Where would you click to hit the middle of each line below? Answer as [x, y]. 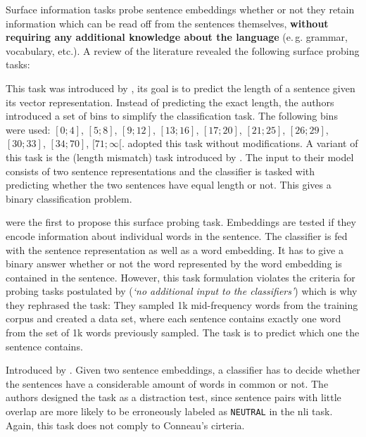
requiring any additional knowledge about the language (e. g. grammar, [177, 37]
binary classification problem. [69, 198]
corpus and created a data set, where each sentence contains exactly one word [173, 318]
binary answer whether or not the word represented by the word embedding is [174, 264]
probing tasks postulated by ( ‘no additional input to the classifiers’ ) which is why [182, 291]
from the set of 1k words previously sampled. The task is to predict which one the [183, 332]
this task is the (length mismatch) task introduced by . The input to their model [180, 157]
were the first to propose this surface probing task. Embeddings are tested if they [181, 222]
